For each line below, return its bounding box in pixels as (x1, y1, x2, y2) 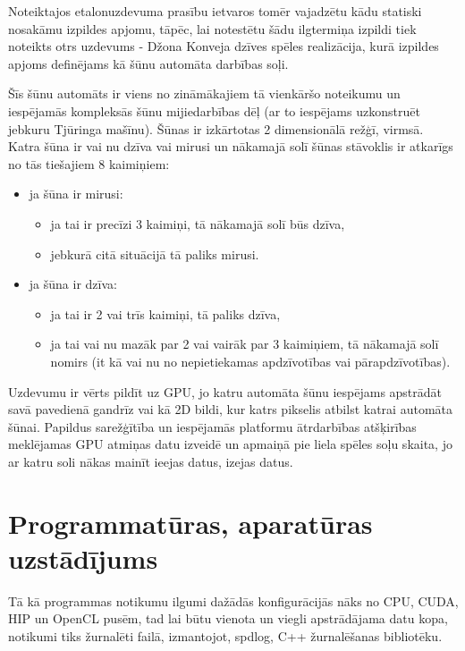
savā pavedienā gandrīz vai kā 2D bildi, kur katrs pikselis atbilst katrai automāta (8, 400, 452, 418)
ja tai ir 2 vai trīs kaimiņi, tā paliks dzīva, (50, 304, 281, 323)
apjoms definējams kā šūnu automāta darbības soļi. (8, 54, 289, 72)
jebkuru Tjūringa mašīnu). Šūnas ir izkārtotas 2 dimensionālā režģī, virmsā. (8, 119, 424, 138)
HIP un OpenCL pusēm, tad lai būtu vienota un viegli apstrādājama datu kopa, (8, 609, 448, 628)
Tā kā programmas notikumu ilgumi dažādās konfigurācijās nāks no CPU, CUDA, (8, 591, 459, 610)
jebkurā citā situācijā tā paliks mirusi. (50, 244, 259, 263)
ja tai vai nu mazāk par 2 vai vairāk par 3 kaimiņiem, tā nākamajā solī (50, 334, 439, 353)
